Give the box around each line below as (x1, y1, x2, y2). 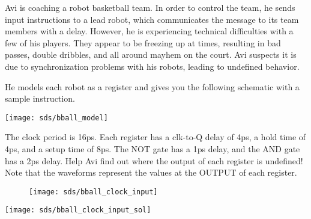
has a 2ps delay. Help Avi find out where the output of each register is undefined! (5, 154, 303, 167)
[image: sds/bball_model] (5, 113, 108, 122)
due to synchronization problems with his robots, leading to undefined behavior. (5, 60, 300, 72)
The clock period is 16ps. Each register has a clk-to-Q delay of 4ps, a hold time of (5, 131, 306, 143)
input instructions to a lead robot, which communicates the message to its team (5, 13, 299, 25)
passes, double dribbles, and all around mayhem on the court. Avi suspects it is (5, 48, 297, 61)
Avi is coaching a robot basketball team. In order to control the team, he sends (5, 1, 295, 13)
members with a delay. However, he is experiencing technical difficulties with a (5, 25, 294, 37)
